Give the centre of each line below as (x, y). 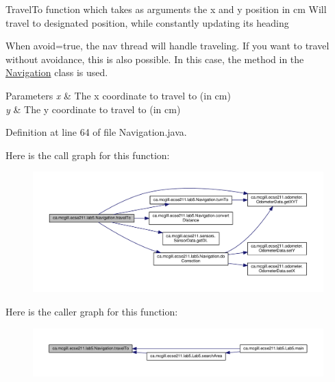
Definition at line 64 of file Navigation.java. (96, 132)
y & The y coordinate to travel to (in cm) (93, 109)
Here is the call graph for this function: (88, 155)
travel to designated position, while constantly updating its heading (147, 22)
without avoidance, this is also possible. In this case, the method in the (155, 59)
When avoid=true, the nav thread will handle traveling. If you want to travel (167, 46)
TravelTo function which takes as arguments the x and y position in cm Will (166, 9)
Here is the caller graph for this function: (92, 311)
